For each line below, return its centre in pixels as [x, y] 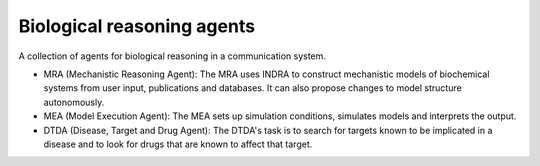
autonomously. [74, 102]
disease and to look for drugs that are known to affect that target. [178, 144]
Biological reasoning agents [136, 26]
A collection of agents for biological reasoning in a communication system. [172, 56]
